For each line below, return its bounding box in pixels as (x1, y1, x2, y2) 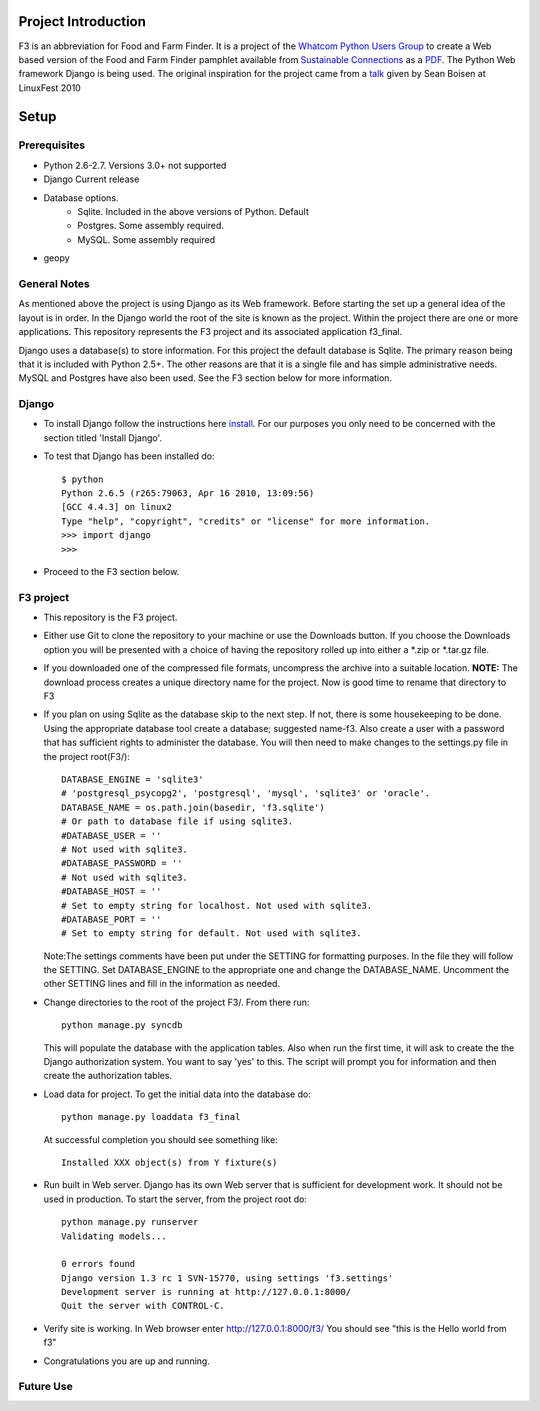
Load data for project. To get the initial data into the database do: (43, 1088, 312, 1100)
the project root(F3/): (43, 750, 130, 762)
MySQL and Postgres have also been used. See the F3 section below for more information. (18, 372, 393, 384)
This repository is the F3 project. (43, 611, 178, 624)
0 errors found (61, 1258, 136, 1270)
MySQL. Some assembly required (77, 233, 216, 245)
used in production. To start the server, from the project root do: (43, 1193, 307, 1205)
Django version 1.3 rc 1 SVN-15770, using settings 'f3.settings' (61, 1272, 394, 1284)
